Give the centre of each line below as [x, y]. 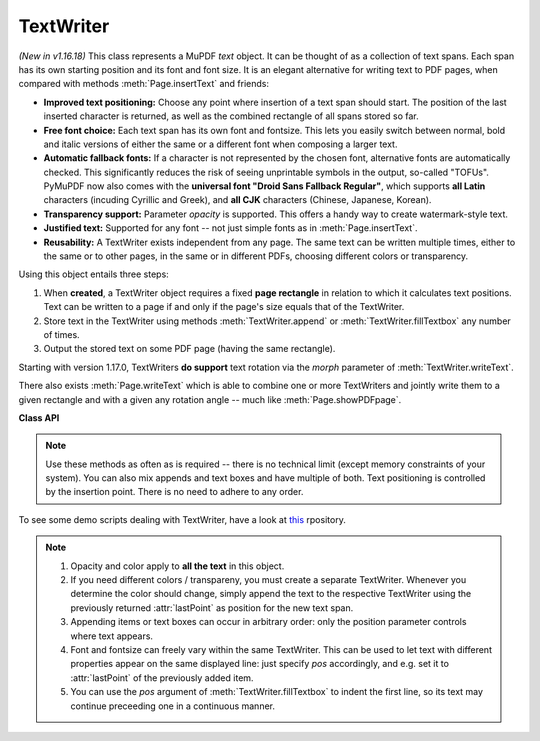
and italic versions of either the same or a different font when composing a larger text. [220, 144]
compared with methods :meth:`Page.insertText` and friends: [144, 84]
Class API [39, 417]
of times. [61, 334]
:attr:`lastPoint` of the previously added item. [162, 677]
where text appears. [112, 636]
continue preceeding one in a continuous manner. [172, 706]
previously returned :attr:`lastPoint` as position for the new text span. [212, 607]
